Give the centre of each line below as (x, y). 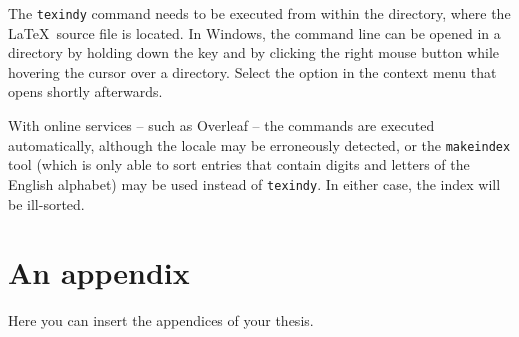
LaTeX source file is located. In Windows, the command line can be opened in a (254, 32)
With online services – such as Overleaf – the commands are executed (221, 125)
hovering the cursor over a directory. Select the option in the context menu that (252, 71)
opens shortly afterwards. (85, 91)
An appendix (99, 272)
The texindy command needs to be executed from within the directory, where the (259, 13)
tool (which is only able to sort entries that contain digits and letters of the (239, 164)
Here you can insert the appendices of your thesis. (161, 320)
